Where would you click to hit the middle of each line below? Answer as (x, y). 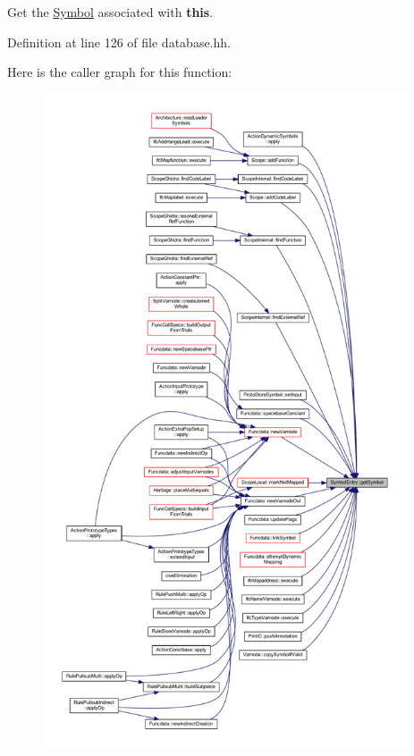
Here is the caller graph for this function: (120, 72)
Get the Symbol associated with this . (110, 12)
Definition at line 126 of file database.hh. (119, 42)
